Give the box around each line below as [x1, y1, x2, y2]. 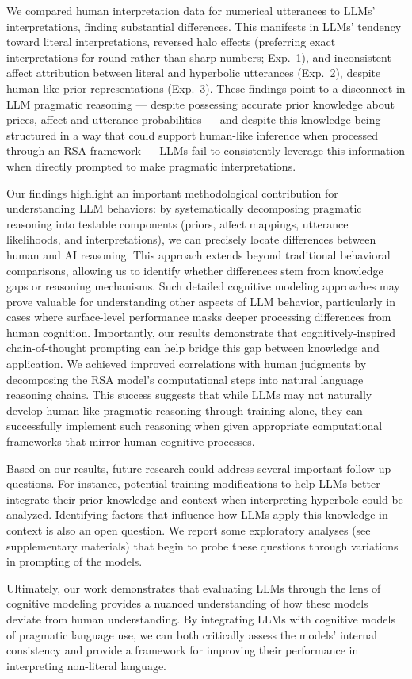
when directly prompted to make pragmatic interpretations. [6, 157, 296, 174]
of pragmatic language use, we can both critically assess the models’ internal [6, 626, 377, 643]
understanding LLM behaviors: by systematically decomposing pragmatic [6, 200, 362, 217]
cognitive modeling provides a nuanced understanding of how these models [6, 595, 368, 612]
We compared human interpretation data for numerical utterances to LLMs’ [6, 2, 376, 18]
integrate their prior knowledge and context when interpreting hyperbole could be [6, 490, 403, 507]
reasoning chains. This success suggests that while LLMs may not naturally [6, 386, 372, 403]
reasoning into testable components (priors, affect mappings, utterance [6, 215, 349, 232]
